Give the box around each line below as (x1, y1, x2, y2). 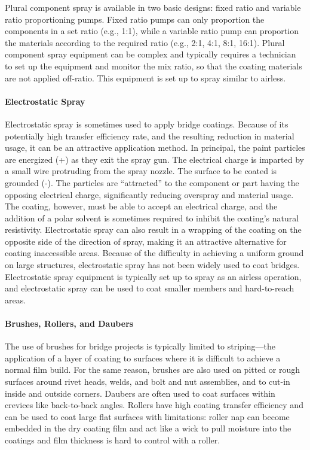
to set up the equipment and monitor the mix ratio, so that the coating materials (5, 59, 302, 72)
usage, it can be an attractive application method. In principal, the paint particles (5, 141, 305, 154)
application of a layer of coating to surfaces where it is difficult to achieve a (5, 351, 281, 364)
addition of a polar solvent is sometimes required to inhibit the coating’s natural (5, 211, 299, 224)
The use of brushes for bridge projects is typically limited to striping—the (5, 340, 275, 352)
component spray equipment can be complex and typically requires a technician (5, 48, 296, 60)
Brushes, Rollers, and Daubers (5, 317, 134, 330)
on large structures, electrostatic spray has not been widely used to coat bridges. (5, 259, 300, 271)
